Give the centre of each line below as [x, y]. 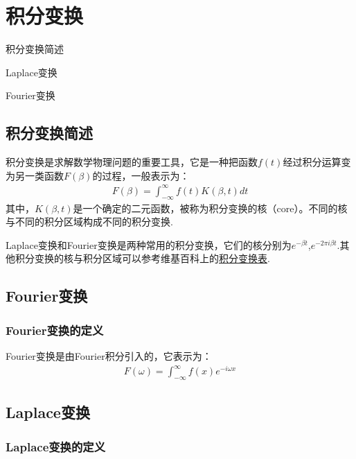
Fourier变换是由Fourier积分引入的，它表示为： [109, 356]
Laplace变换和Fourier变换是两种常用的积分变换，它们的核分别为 [149, 244]
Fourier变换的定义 [55, 330]
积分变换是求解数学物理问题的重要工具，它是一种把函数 [132, 162]
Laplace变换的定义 [56, 446]
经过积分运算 [312, 162]
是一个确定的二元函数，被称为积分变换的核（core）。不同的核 [210, 208]
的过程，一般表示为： [141, 175]
